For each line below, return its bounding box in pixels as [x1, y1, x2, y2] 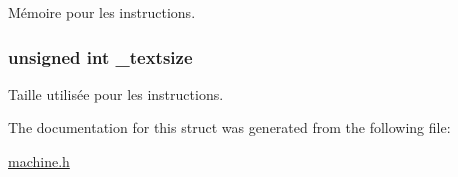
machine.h [8, 151, 70, 171]
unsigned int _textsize [8, 44, 193, 69]
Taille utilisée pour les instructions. [8, 83, 224, 104]
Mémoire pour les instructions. [8, 2, 196, 22]
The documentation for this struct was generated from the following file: [8, 117, 451, 138]
